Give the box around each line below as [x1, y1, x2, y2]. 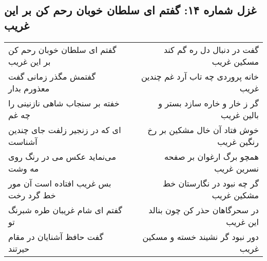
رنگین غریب [217, 135, 259, 147]
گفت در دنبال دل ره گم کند [163, 43, 259, 55]
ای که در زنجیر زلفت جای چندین [8, 123, 121, 136]
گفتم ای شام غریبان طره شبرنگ [8, 203, 122, 216]
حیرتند [8, 242, 30, 254]
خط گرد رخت [8, 189, 56, 201]
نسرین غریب [214, 162, 259, 174]
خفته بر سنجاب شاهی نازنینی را [8, 97, 120, 109]
